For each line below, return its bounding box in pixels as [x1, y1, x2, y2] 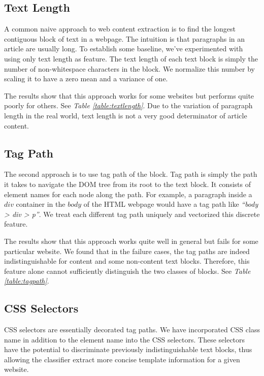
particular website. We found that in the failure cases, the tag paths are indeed [4, 245, 250, 256]
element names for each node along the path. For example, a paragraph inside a [4, 189, 252, 199]
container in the [16, 199, 65, 209]
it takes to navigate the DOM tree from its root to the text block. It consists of [4, 178, 251, 189]
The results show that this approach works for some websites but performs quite [4, 90, 254, 101]
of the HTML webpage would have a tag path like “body [83, 199, 258, 209]
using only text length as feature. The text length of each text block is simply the [4, 53, 258, 64]
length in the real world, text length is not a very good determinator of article [4, 110, 247, 120]
